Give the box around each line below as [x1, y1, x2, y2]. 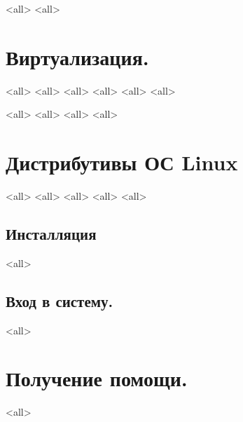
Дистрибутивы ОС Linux [6, 148, 238, 177]
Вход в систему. [6, 290, 113, 311]
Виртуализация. [6, 42, 149, 71]
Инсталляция [6, 223, 97, 245]
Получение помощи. [6, 364, 188, 393]
